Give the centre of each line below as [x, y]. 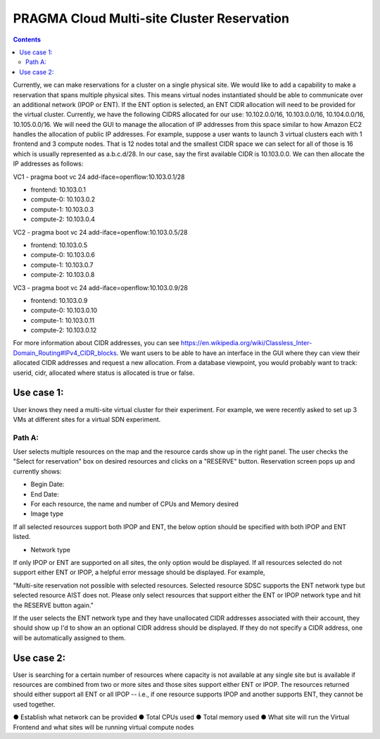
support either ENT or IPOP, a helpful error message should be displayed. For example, [139, 572]
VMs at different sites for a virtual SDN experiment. [87, 419]
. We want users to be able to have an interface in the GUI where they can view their [238, 353]
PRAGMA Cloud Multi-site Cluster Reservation [151, 18]
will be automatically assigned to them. [69, 638]
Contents [27, 39]
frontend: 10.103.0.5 [59, 245]
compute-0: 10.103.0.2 [63, 199]
